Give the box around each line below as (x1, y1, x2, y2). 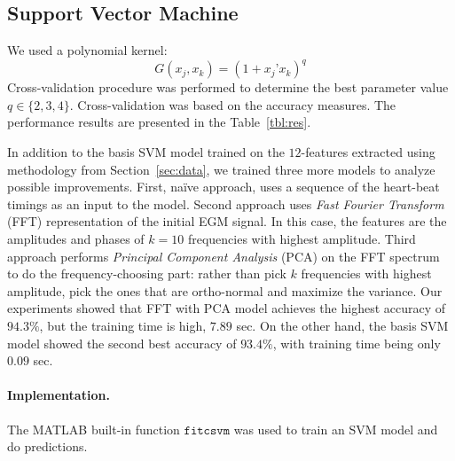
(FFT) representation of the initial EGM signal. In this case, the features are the (7, 212, 447, 230)
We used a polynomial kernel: (7, 41, 168, 59)
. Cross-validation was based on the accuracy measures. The (69, 95, 396, 113)
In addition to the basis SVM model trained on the (7, 143, 285, 161)
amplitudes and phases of (7, 230, 145, 248)
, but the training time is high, (39, 316, 207, 335)
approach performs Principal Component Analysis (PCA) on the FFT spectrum (7, 246, 440, 265)
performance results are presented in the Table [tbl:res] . (7, 113, 311, 131)
